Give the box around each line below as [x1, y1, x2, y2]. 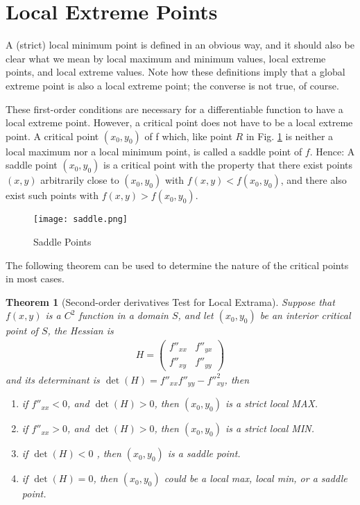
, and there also [280, 173, 347, 187]
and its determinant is [6, 372, 100, 386]
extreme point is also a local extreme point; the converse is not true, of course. [6, 78, 339, 92]
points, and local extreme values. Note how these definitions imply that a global [6, 65, 345, 79]
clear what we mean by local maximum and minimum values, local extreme [6, 51, 326, 65]
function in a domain [78, 308, 169, 323]
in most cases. [6, 271, 65, 286]
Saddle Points [33, 234, 92, 248]
